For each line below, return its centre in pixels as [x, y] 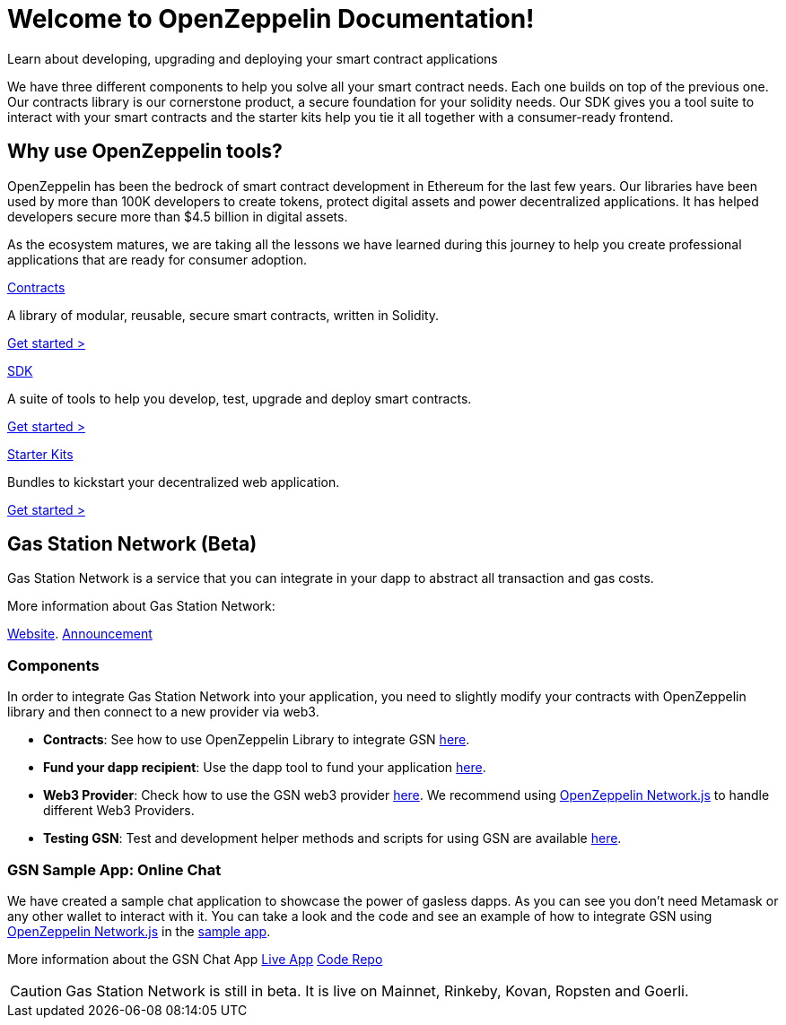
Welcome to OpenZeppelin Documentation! [271, 19]
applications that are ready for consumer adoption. [157, 259]
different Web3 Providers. [119, 811]
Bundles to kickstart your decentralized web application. [174, 482]
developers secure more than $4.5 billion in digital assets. [178, 216]
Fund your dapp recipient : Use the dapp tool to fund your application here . [265, 768]
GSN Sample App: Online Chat [114, 869]
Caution [36, 990]
